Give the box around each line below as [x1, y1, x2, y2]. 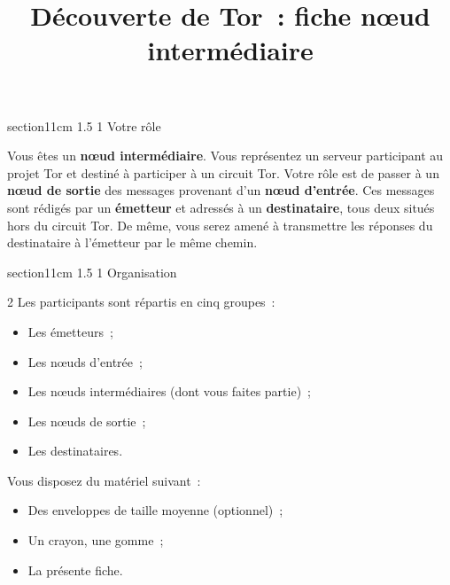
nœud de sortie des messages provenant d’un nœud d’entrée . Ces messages [7, 181, 435, 199]
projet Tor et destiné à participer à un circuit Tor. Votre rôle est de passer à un [7, 163, 439, 182]
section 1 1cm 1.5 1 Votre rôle [7, 116, 161, 135]
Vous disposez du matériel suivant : [7, 471, 201, 489]
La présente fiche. [27, 560, 123, 579]
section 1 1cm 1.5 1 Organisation [7, 262, 177, 281]
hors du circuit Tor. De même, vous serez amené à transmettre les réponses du [7, 215, 433, 234]
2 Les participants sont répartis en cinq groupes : [7, 292, 275, 311]
